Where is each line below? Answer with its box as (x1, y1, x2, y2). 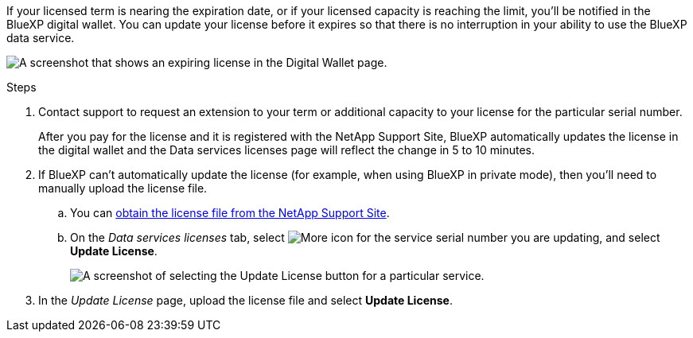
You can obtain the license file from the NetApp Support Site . (70, 206, 390, 220)
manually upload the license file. (38, 181, 208, 195)
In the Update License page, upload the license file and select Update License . (38, 293, 453, 307)
